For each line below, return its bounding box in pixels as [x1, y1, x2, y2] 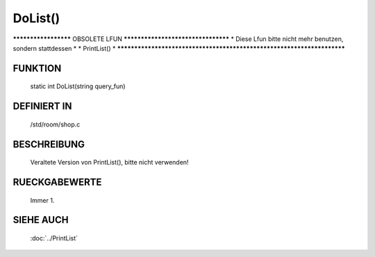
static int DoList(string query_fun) [30, 82, 126, 90]
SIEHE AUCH [12, 214, 69, 226]
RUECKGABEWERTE [12, 176, 102, 188]
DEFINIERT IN [12, 101, 72, 113]
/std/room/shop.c [30, 120, 81, 128]
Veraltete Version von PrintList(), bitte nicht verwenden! [30, 158, 189, 167]
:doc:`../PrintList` [30, 233, 78, 242]
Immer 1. [30, 196, 55, 204]
